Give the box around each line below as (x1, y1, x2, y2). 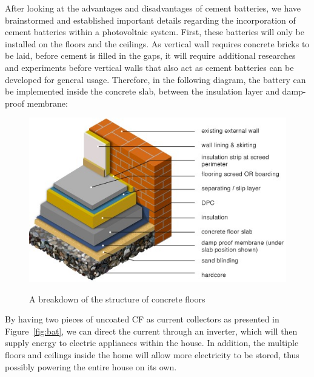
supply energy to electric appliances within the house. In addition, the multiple (5, 336, 299, 349)
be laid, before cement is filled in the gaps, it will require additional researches (5, 49, 296, 62)
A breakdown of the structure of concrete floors (29, 292, 205, 305)
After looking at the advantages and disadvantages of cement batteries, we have (5, 2, 301, 14)
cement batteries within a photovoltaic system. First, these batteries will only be (5, 25, 304, 38)
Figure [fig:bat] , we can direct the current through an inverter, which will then (5, 324, 298, 337)
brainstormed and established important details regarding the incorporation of (5, 13, 296, 26)
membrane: (27, 96, 68, 109)
